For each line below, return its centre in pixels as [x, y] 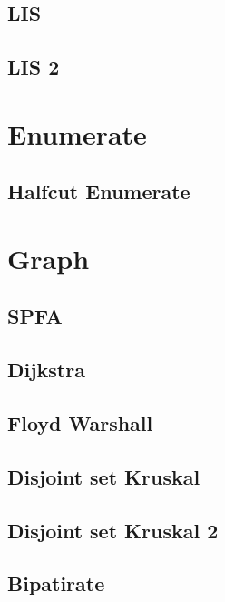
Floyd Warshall [80, 423]
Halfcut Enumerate [99, 191]
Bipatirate [56, 583]
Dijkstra [46, 370]
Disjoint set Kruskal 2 [113, 530]
